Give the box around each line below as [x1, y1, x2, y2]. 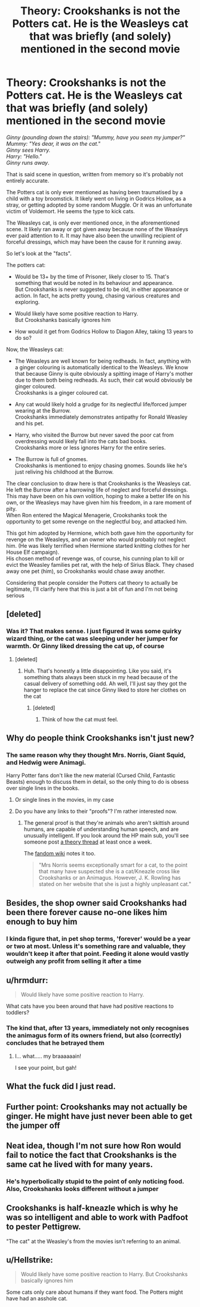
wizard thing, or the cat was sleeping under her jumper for [6, 634, 179, 643]
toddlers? [6, 1009, 30, 1016]
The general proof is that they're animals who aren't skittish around [23, 820, 189, 827]
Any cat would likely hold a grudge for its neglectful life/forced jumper [14, 400, 187, 407]
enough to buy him [6, 916, 78, 926]
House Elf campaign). [6, 548, 60, 556]
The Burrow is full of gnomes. [14, 455, 88, 462]
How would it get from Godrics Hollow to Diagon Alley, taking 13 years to [14, 327, 193, 335]
